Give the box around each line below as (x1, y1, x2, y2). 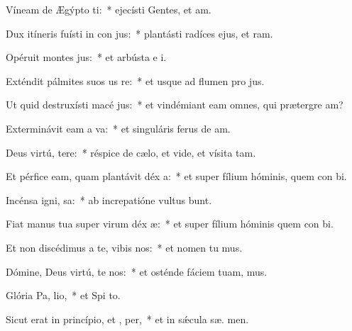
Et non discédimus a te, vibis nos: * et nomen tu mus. (6, 240, 243, 254)
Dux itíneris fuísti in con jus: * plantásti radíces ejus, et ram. (6, 26, 273, 40)
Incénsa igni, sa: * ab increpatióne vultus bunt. (6, 192, 212, 207)
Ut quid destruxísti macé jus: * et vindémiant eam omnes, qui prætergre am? (6, 97, 343, 112)
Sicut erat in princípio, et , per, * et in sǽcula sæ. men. (6, 311, 249, 326)
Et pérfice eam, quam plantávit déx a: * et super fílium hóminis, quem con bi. (6, 169, 347, 184)
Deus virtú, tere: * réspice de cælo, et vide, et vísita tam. (6, 145, 256, 159)
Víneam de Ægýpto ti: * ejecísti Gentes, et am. (6, 2, 211, 16)
